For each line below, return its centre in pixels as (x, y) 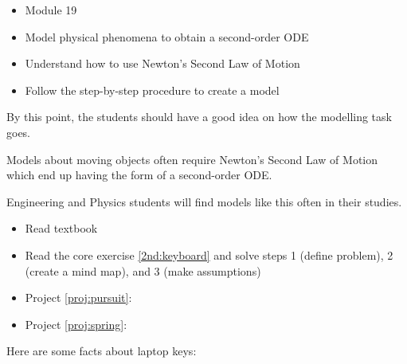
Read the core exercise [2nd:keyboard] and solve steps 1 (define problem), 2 (209, 254)
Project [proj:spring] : (76, 324)
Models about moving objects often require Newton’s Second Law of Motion (192, 159)
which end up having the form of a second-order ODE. (139, 175)
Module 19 (51, 10)
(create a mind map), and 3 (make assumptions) (143, 270)
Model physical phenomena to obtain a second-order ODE (167, 36)
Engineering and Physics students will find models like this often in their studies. (204, 201)
